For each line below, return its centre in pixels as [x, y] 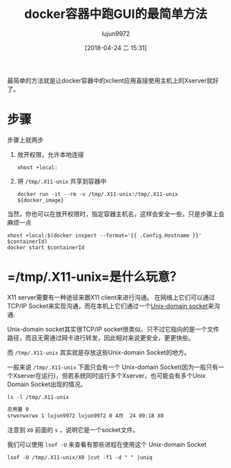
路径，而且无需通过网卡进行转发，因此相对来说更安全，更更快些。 [101, 337]
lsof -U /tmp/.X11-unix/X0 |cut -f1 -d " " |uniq [80, 457]
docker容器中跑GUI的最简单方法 [116, 14]
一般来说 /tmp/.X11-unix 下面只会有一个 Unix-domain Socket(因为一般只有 [113, 367]
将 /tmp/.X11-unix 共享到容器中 [62, 181]
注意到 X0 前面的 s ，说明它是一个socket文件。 [73, 429]
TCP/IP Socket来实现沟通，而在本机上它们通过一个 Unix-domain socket [108, 306]
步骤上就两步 [25, 140]
